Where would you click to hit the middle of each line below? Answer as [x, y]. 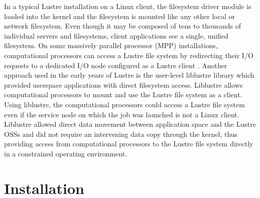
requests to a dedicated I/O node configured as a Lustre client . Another [116, 65]
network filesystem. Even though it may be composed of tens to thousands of [123, 26]
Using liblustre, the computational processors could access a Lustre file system [124, 104]
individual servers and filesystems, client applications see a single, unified [116, 35]
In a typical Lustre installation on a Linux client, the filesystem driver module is [128, 6]
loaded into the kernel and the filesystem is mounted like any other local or [119, 16]
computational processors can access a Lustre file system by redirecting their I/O [129, 55]
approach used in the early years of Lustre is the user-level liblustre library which [129, 75]
